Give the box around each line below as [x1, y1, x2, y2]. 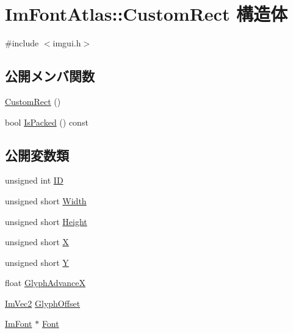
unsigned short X [5, 235, 69, 248]
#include [5, 37, 39, 49]
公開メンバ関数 [5, 66, 95, 85]
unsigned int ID [5, 174, 63, 187]
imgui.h [52, 37, 81, 49]
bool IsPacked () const [5, 115, 89, 128]
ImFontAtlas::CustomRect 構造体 [5, 1, 288, 26]
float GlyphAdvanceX [5, 276, 85, 289]
